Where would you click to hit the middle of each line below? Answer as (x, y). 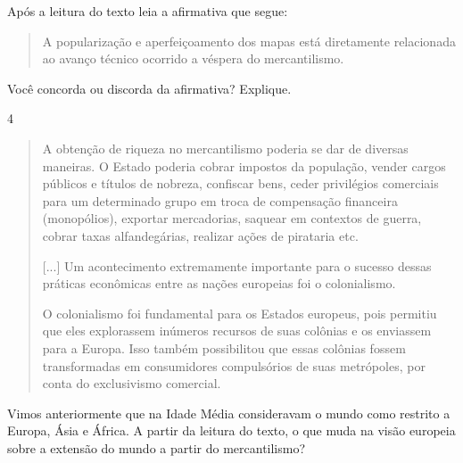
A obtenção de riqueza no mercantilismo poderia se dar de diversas (225, 148)
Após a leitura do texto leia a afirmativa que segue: (148, 11)
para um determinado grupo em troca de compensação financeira (220, 200)
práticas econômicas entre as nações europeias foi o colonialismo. (219, 283)
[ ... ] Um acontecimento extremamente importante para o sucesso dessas (237, 265)
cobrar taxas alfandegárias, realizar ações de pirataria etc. (200, 235)
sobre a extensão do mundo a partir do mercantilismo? (157, 447)
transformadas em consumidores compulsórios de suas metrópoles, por (234, 365)
